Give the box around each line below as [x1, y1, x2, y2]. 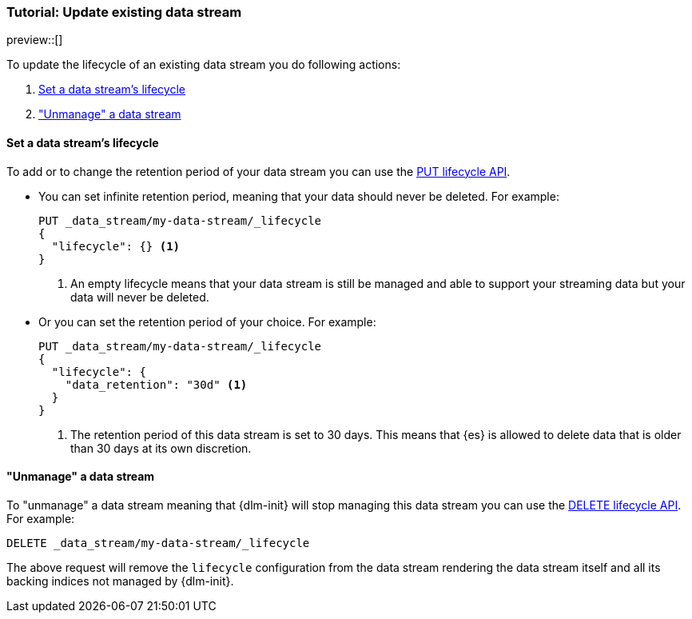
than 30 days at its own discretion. [70, 441, 252, 455]
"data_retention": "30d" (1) [65, 377, 248, 391]
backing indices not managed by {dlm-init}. [6, 573, 234, 588]
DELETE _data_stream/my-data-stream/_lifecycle [6, 536, 310, 549]
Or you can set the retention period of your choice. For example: [38, 314, 376, 329]
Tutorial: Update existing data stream [6, 4, 242, 20]
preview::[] [6, 33, 63, 47]
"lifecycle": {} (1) [51, 239, 181, 253]
